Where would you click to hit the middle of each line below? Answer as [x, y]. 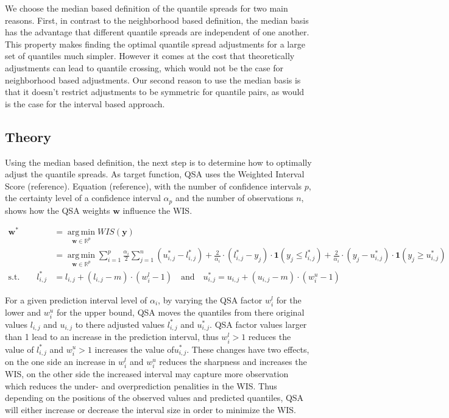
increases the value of [134, 349]
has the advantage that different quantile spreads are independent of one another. [157, 32]
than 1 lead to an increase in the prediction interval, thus [112, 337]
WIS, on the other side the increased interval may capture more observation [147, 374]
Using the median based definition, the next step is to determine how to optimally [158, 162]
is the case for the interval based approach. [85, 103]
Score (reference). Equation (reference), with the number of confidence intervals [154, 186]
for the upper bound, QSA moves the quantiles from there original [180, 312]
